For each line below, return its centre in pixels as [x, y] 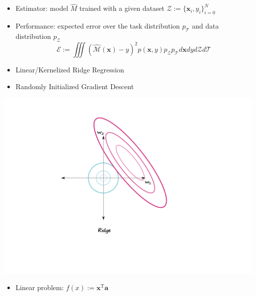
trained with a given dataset [122, 8]
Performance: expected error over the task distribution [98, 26]
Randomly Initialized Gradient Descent [75, 86]
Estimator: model [42, 8]
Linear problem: [40, 287]
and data [206, 26]
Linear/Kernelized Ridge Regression [70, 70]
